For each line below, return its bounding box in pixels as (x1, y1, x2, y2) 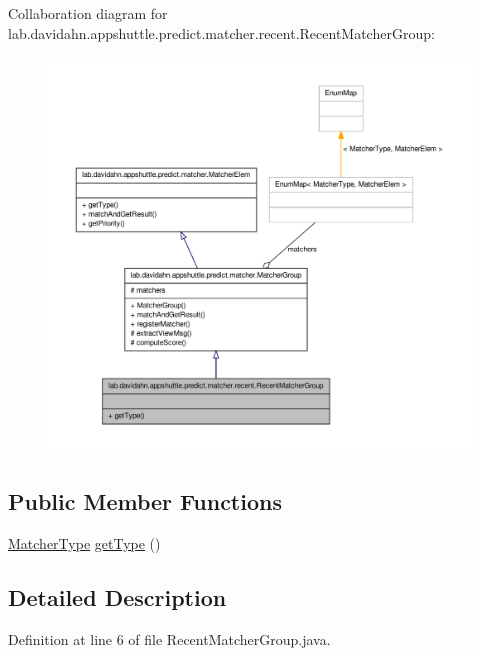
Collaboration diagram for (8, 3, 168, 23)
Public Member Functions (8, 486, 282, 517)
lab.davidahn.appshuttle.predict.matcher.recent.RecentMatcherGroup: (8, 22, 435, 43)
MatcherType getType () (8, 533, 161, 554)
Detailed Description (8, 582, 227, 613)
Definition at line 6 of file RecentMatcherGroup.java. (8, 629, 331, 650)
